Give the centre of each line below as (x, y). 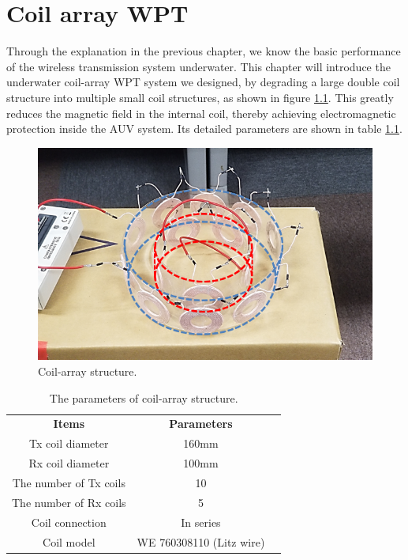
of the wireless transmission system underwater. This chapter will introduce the (198, 66)
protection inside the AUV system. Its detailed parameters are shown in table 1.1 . (204, 129)
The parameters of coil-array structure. (144, 397)
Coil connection (69, 522)
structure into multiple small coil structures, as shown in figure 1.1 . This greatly (200, 97)
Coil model (69, 541)
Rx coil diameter (69, 463)
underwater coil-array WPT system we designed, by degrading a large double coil (203, 82)
